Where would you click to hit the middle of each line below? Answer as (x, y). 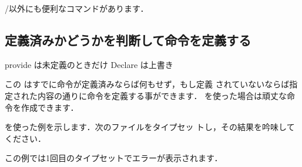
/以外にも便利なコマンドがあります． (77, 8)
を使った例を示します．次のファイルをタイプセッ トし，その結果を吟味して (150, 127)
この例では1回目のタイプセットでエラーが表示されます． (114, 158)
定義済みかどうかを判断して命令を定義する (128, 40)
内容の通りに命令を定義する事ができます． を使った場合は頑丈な (162, 95)
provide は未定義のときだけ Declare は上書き (89, 64)
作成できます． (50, 107)
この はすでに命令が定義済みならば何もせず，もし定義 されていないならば (147, 84)
